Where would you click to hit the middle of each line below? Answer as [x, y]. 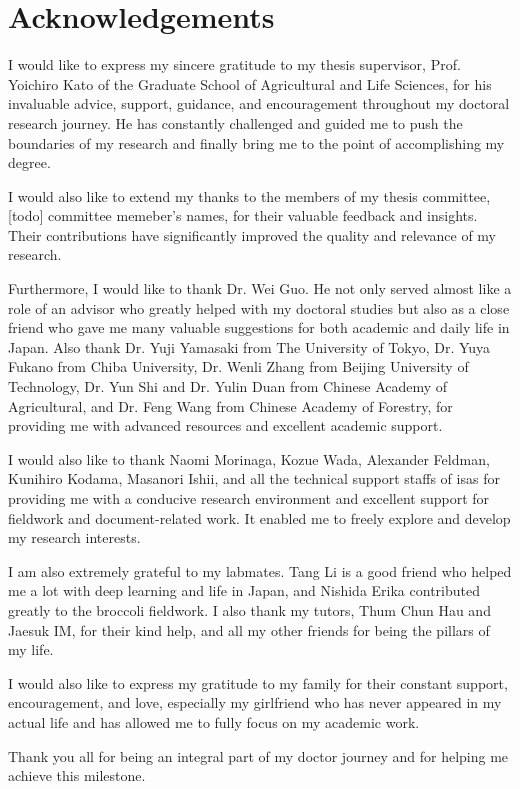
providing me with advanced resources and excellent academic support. [225, 425]
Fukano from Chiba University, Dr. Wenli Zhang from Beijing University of [238, 366]
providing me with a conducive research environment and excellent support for [249, 498]
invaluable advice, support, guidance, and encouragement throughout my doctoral [259, 103]
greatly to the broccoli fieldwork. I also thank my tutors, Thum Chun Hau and [249, 609]
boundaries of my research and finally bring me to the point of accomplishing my [256, 142]
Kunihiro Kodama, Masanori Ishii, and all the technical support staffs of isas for [254, 478]
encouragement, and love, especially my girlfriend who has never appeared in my [255, 702]
